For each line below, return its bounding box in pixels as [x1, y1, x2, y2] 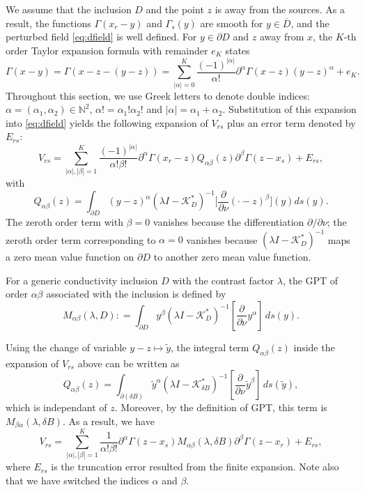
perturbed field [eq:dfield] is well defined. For [6, 29, 197, 44]
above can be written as [77, 355, 180, 370]
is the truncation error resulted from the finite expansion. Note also [51, 459, 339, 474]
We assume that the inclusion [6, 2, 132, 16]
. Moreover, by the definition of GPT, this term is [114, 400, 327, 415]
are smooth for [200, 15, 263, 30]
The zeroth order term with [6, 215, 123, 229]
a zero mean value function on [6, 249, 134, 264]
